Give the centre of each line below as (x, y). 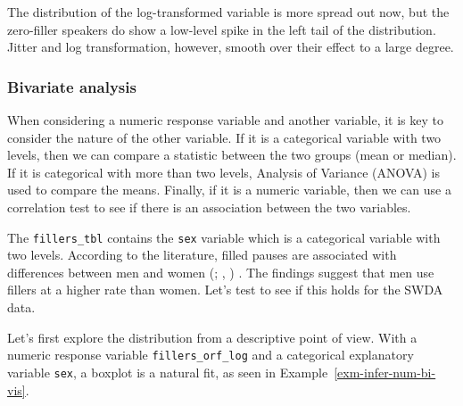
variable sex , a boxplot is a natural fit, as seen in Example (168, 372)
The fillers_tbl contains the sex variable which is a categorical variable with (224, 237)
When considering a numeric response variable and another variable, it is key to (225, 120)
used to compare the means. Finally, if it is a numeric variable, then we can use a (229, 190)
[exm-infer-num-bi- (385, 372)
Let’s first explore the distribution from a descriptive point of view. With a (212, 337)
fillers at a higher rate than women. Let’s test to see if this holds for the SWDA (225, 290)
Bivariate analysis (72, 86)
